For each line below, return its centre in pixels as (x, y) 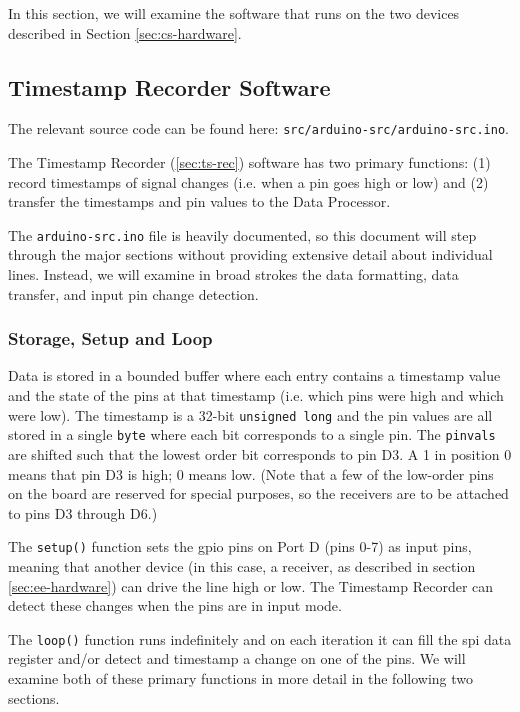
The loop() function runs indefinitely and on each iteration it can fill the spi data (260, 638)
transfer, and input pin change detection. (133, 293)
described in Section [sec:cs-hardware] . (125, 32)
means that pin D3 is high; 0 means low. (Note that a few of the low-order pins (251, 473)
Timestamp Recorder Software (169, 86)
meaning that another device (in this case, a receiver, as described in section (242, 566)
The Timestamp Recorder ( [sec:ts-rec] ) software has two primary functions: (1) (249, 162)
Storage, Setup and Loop (110, 338)
